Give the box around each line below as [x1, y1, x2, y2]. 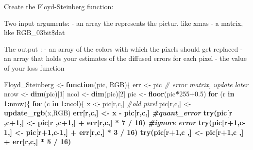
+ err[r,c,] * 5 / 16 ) [4, 136, 71, 147]
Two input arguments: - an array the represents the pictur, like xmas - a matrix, [4, 18, 243, 28]
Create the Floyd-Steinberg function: [4, 1, 114, 11]
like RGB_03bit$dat [4, 27, 65, 37]
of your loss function [4, 62, 65, 73]
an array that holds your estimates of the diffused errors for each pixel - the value [4, 53, 247, 63]
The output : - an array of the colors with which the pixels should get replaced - [4, 43, 243, 54]
